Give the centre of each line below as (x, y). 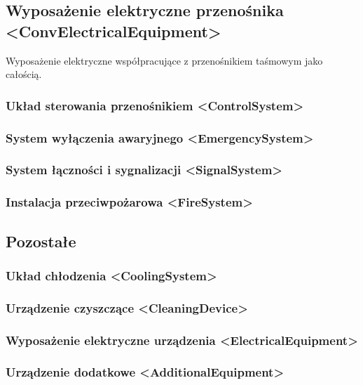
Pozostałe (41, 241)
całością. (24, 74)
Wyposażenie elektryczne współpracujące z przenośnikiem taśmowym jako (164, 60)
